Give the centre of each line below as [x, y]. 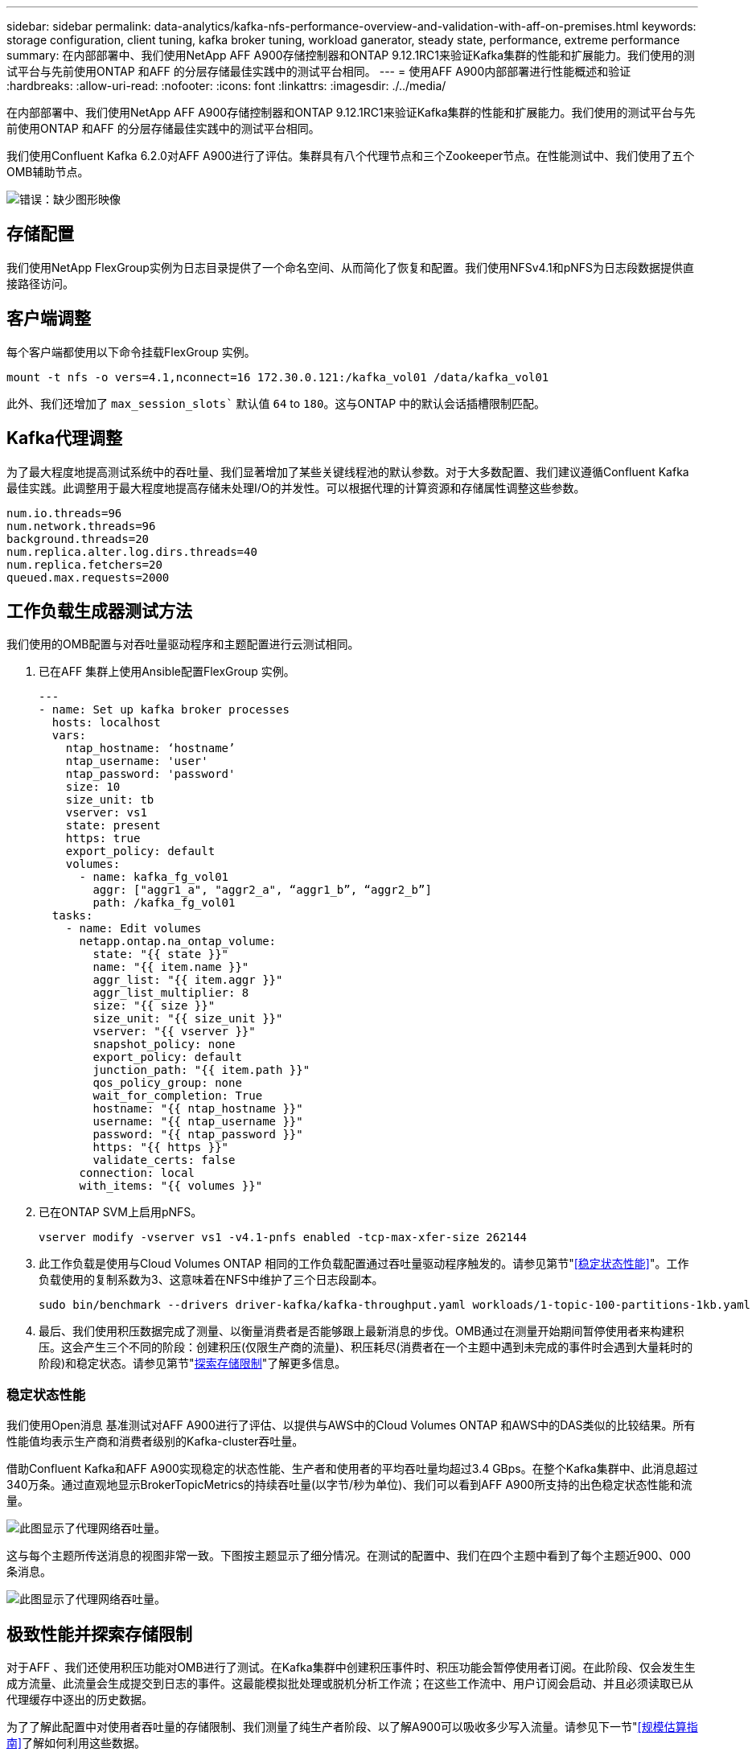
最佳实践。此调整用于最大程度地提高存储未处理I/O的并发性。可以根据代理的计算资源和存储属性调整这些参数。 [296, 487]
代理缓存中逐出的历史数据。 [80, 1699]
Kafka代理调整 [65, 438]
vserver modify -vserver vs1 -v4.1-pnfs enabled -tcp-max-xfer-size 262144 [283, 1238]
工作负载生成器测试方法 [99, 611]
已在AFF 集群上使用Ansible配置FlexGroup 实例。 [167, 672]
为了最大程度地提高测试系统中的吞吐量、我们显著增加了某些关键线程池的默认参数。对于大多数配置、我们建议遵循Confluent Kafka [348, 471]
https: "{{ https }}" [161, 1147]
